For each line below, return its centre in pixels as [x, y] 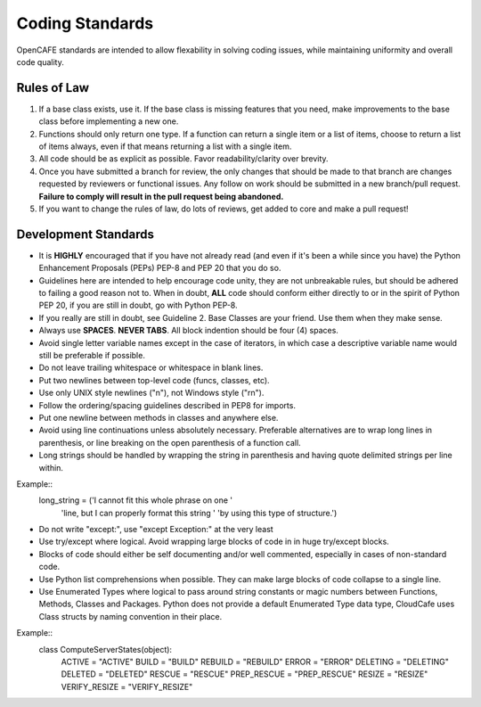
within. [51, 467]
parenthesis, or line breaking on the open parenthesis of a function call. [170, 442]
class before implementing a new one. [109, 121]
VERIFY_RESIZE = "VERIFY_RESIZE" [127, 686]
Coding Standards [85, 23]
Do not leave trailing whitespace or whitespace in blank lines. [151, 368]
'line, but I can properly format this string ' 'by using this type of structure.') [199, 513]
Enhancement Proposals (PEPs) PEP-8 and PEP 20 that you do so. [160, 268]
